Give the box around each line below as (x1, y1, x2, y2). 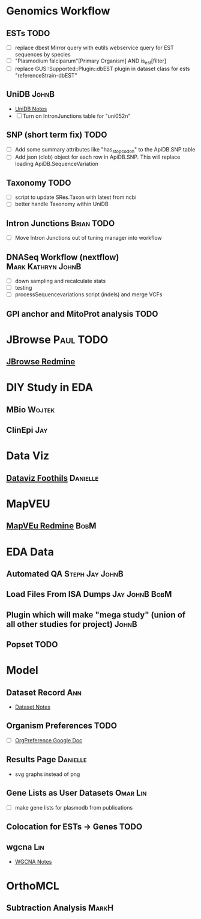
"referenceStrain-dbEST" (14, 72, 77, 79)
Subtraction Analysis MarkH (6, 903, 114, 913)
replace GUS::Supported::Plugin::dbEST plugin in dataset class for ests (14, 65, 190, 72)
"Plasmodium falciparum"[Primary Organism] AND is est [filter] (14, 57, 167, 66)
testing (14, 284, 32, 292)
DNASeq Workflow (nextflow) (6, 252, 119, 262)
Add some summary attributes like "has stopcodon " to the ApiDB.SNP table (14, 145, 196, 154)
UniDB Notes (14, 105, 47, 112)
